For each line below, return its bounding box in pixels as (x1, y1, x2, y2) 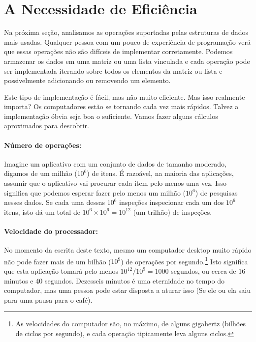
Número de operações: (4, 140, 82, 150)
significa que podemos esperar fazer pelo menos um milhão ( (4, 187, 186, 198)
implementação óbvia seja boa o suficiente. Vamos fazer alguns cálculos (4, 111, 218, 121)
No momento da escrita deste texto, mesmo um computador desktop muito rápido (4, 245, 252, 255)
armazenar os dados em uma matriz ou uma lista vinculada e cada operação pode (4, 56, 250, 66)
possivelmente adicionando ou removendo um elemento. (4, 75, 171, 85)
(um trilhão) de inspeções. (133, 206, 212, 217)
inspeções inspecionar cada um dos (119, 197, 224, 207)
